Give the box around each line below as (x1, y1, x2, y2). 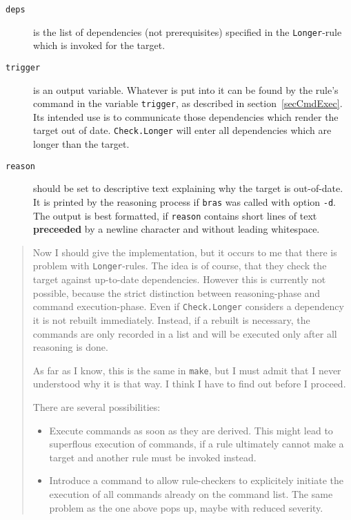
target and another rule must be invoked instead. (49, 450, 257, 464)
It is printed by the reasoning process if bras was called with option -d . (33, 194, 336, 209)
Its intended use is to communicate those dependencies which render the (33, 109, 339, 124)
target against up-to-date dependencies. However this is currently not (32, 272, 326, 287)
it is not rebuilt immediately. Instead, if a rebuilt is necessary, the (32, 312, 310, 327)
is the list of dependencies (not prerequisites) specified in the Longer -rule (33, 24, 342, 39)
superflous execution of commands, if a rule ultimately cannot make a (49, 436, 344, 451)
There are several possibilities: (32, 399, 161, 414)
